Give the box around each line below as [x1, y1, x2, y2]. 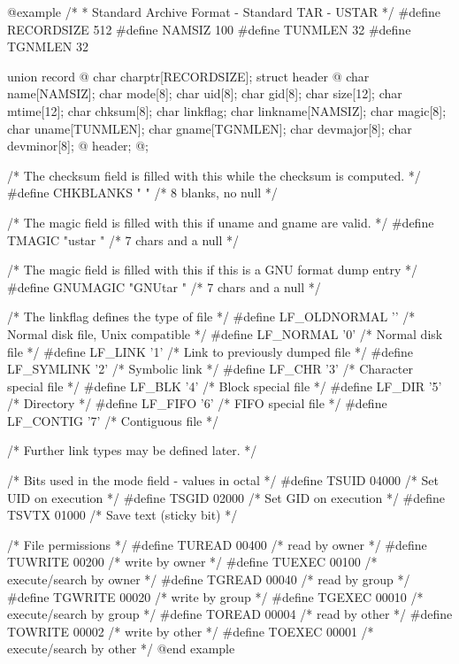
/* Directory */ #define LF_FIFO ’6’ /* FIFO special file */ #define [7, 394, 387, 413]
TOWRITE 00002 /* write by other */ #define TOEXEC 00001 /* [7, 622, 374, 640]
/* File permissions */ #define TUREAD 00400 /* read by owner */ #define [7, 535, 427, 553]
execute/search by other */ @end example [7, 639, 235, 658]
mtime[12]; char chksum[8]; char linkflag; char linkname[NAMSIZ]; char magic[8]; [7, 101, 447, 120]
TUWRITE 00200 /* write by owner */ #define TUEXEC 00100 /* [7, 552, 378, 571]
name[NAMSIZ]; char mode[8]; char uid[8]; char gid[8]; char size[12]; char [7, 84, 402, 103]
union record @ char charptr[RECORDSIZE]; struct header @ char [7, 66, 370, 85]
